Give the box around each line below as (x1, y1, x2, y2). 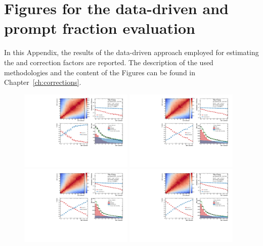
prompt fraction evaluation (4, 18, 195, 38)
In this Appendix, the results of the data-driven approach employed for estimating (4, 47, 259, 58)
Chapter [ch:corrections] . (4, 77, 81, 87)
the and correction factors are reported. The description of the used (4, 57, 213, 67)
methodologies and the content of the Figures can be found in (4, 67, 196, 77)
